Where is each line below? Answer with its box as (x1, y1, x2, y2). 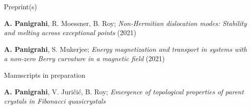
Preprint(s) (4, 1, 37, 11)
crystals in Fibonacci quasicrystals (4, 96, 106, 106)
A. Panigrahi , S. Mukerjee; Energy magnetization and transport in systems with (4, 44, 247, 54)
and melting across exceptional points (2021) (4, 27, 137, 38)
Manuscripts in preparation (4, 69, 85, 80)
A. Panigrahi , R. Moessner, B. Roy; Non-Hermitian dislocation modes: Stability (4, 18, 247, 28)
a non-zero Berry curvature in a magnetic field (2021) (4, 53, 165, 64)
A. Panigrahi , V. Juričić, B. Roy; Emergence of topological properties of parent (4, 86, 244, 96)
